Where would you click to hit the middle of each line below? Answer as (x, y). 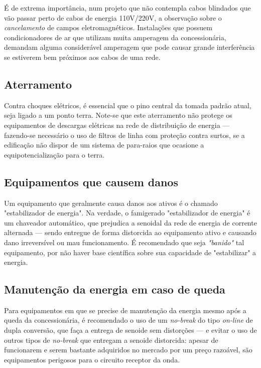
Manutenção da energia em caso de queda (115, 289)
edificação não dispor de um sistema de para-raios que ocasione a (104, 145)
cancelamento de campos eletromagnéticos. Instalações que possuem (108, 27)
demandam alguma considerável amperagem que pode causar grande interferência (129, 47)
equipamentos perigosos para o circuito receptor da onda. (92, 359)
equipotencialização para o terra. (54, 154)
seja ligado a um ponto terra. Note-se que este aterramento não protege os (118, 115)
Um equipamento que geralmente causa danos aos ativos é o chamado (111, 203)
